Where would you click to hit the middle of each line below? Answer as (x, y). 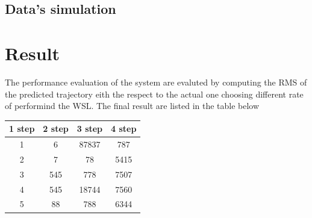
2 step (56, 129)
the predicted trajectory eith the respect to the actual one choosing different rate (154, 94)
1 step (22, 129)
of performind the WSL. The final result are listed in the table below (132, 106)
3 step (90, 129)
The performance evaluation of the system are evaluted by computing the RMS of (156, 82)
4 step (124, 129)
